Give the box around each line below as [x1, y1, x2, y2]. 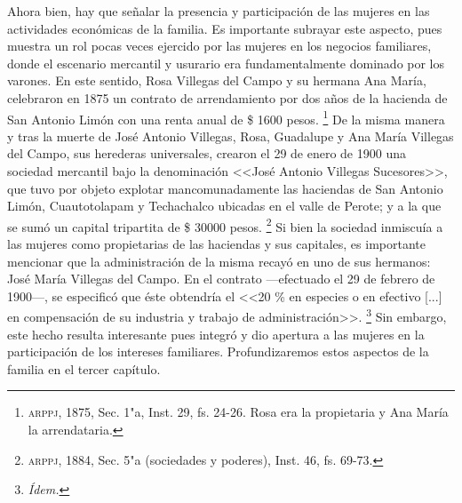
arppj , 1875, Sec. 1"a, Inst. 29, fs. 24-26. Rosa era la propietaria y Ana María [28, 403, 449, 421]
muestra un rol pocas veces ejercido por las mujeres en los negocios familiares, [7, 36, 432, 55]
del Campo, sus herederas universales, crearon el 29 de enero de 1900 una [7, 144, 406, 163]
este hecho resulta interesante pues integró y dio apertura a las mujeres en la [7, 324, 425, 343]
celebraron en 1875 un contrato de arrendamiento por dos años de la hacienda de [7, 88, 448, 107]
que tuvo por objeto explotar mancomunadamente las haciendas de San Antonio [7, 179, 443, 197]
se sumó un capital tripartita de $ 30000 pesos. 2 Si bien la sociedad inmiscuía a [7, 214, 443, 236]
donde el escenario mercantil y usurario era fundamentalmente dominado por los [7, 53, 445, 72]
